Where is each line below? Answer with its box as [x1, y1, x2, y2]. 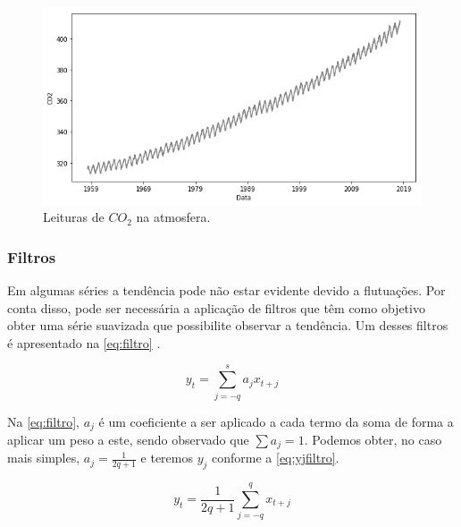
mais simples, [7, 448, 80, 467]
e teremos [140, 448, 193, 467]
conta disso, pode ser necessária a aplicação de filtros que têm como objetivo [7, 298, 425, 317]
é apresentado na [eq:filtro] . [7, 333, 161, 352]
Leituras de [43, 208, 105, 226]
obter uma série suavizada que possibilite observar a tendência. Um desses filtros [7, 316, 448, 335]
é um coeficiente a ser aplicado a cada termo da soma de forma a [98, 412, 454, 430]
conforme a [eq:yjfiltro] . [212, 448, 339, 467]
